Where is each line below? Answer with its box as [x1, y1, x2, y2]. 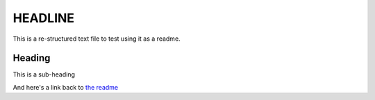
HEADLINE [12, 10, 75, 26]
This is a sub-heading [12, 70, 76, 79]
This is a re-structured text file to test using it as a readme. [12, 34, 181, 43]
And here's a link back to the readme [12, 83, 118, 91]
